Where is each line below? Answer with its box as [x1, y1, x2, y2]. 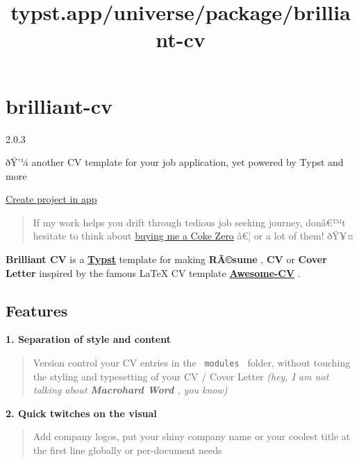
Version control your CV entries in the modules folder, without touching [33, 355, 351, 370]
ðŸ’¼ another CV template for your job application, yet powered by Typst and [6, 155, 344, 169]
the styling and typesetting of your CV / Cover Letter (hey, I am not [33, 369, 329, 383]
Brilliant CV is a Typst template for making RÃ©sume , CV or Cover [6, 252, 327, 267]
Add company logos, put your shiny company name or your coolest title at [33, 429, 351, 444]
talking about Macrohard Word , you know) [33, 382, 228, 397]
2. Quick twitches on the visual [6, 405, 157, 420]
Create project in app [6, 192, 97, 206]
